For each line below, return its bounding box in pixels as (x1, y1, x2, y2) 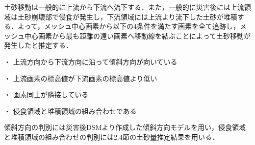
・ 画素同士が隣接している (4, 89, 89, 100)
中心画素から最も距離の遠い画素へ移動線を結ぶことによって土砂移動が (24, 30, 251, 41)
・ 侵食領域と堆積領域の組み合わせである (4, 105, 137, 116)
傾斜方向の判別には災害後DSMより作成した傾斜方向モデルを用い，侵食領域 (4, 122, 246, 132)
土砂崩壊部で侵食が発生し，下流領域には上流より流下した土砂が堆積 (17, 11, 237, 21)
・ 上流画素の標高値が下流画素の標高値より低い (4, 73, 157, 83)
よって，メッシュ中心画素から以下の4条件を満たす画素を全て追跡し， (17, 21, 240, 31)
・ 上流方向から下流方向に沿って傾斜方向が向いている (4, 56, 178, 66)
